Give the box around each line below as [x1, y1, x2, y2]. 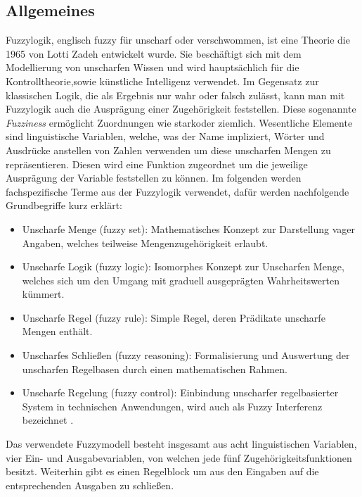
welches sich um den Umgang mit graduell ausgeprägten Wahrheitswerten [22, 272, 340, 287]
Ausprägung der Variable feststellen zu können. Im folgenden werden [6, 170, 302, 185]
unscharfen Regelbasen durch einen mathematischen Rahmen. [22, 361, 287, 376]
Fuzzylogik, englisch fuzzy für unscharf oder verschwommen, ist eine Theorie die [6, 32, 350, 47]
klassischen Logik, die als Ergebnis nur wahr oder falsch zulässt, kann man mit [6, 87, 345, 102]
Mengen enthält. [22, 324, 93, 339]
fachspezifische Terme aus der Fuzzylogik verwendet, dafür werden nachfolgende [6, 184, 349, 199]
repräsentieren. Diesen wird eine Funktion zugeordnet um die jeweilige [6, 156, 308, 171]
